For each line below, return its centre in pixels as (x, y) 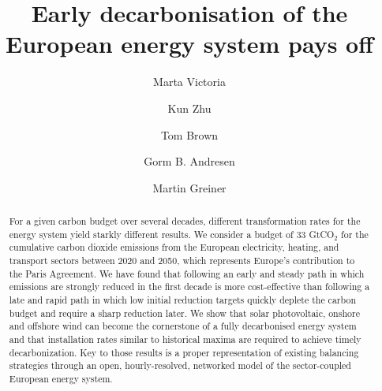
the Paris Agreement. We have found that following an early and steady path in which (187, 273)
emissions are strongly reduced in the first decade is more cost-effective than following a (189, 287)
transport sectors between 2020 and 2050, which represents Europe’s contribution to (182, 261)
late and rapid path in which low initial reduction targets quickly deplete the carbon (183, 300)
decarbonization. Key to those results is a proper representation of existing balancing (184, 352)
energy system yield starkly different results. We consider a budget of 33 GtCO (172, 234)
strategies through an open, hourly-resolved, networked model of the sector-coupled (180, 365)
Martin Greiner (189, 187)
